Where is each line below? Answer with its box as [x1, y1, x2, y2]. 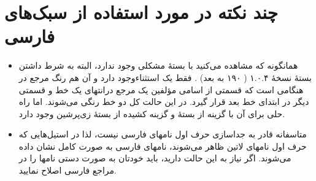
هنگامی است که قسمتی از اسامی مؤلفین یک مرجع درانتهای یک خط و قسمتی [18, 83, 304, 96]
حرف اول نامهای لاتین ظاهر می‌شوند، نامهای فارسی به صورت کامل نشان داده [18, 139, 307, 152]
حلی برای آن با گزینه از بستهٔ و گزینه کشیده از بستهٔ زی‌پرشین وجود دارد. [18, 107, 285, 120]
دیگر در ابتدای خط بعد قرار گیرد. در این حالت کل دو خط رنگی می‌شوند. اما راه [18, 95, 309, 108]
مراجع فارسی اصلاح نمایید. [18, 164, 117, 177]
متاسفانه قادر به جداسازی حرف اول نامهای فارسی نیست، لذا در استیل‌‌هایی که [18, 128, 307, 141]
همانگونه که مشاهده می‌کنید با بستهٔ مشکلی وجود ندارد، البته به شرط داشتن [18, 59, 298, 72]
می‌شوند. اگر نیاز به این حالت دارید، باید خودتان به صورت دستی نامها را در [18, 152, 291, 164]
